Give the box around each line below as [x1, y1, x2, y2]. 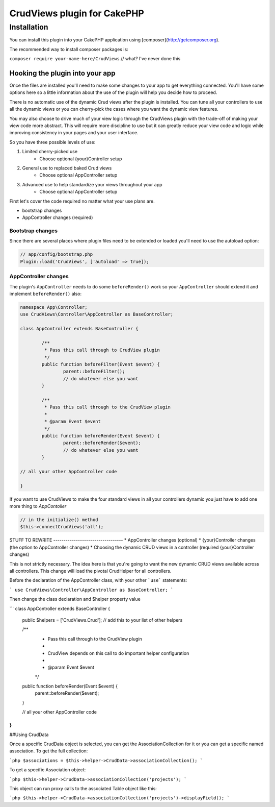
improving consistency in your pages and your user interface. [9, 130, 139, 136]
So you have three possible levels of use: [9, 139, 96, 145]
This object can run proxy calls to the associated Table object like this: [9, 786, 157, 791]
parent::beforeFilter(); [63, 369, 125, 375]
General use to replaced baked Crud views [22, 165, 112, 171]
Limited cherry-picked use [22, 149, 78, 155]
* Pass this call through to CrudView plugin [44, 347, 160, 353]
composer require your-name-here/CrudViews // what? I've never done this [9, 56, 181, 62]
